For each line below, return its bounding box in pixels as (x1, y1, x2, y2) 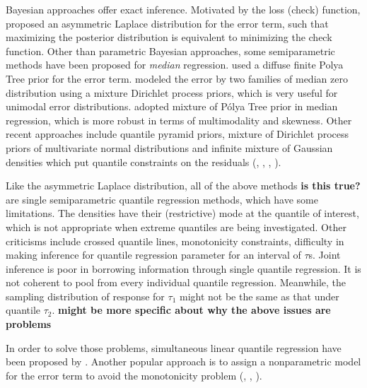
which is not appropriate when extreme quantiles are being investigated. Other (6, 219, 346, 234)
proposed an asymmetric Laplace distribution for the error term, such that (6, 16, 329, 30)
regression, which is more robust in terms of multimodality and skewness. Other (6, 112, 352, 127)
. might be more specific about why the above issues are (52, 302, 331, 317)
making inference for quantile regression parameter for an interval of (6, 247, 301, 262)
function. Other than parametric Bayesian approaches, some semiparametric (6, 43, 335, 58)
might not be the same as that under (179, 288, 339, 303)
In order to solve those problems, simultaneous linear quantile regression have (6, 340, 342, 355)
